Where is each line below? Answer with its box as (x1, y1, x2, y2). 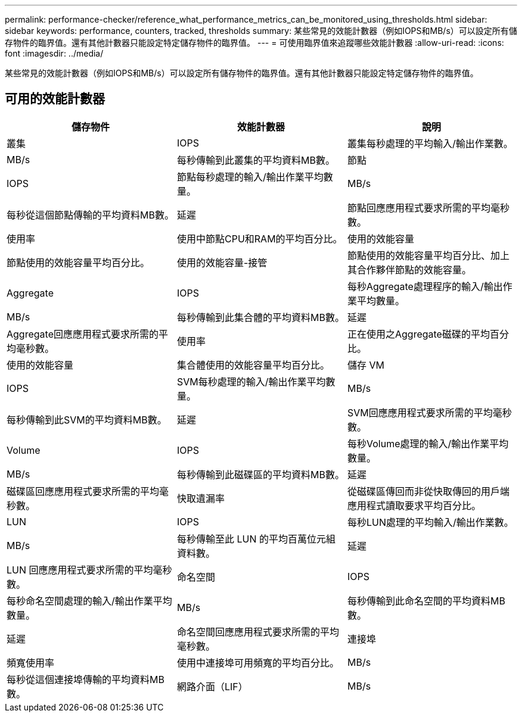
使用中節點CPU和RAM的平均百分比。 (176, 232, 343, 245)
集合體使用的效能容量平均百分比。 (176, 358, 330, 371)
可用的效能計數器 (5, 91, 105, 107)
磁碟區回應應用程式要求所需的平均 (7, 485, 160, 497)
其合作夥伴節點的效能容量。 (347, 263, 471, 276)
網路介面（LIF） (176, 680, 248, 693)
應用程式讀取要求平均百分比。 (347, 499, 481, 512)
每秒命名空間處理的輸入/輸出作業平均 (7, 594, 172, 607)
